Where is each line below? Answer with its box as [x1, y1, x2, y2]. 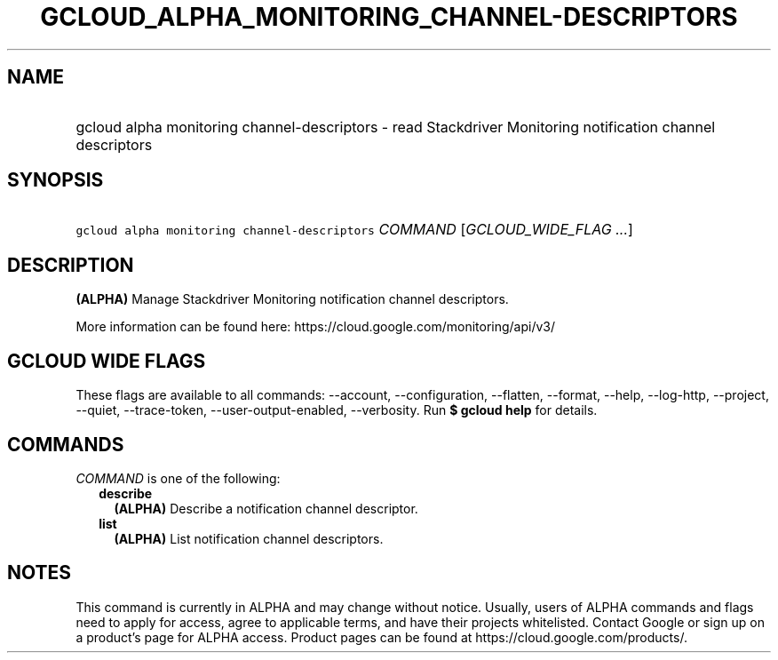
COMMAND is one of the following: [75, 470, 281, 486]
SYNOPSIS [7, 169, 104, 192]
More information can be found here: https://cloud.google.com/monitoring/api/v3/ [75, 319, 556, 335]
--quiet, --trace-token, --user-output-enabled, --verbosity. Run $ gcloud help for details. [75, 402, 598, 418]
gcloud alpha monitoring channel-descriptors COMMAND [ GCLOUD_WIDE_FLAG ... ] [75, 220, 633, 239]
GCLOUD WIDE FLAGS [7, 349, 206, 372]
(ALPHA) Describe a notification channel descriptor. [114, 500, 418, 516]
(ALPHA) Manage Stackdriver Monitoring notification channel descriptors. [75, 291, 509, 307]
